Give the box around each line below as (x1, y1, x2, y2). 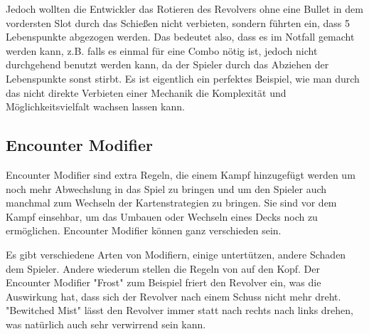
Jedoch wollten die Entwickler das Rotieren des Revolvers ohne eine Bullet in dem (6, 1, 363, 16)
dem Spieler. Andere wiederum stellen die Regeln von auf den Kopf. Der (6, 261, 321, 276)
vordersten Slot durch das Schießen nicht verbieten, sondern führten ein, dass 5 (6, 15, 351, 30)
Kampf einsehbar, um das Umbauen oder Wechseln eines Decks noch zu (6, 209, 318, 224)
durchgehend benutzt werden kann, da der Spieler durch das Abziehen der (6, 57, 329, 72)
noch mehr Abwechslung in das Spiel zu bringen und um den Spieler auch (6, 181, 327, 196)
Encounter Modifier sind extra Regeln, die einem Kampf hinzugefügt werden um (6, 167, 355, 182)
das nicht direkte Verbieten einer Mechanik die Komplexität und (6, 85, 287, 100)
